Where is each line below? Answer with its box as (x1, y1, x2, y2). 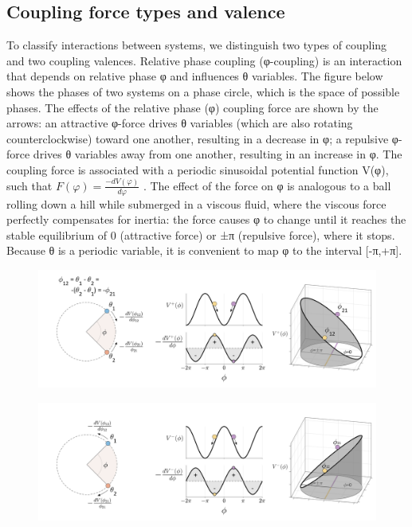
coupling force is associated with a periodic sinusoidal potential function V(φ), (6, 161, 389, 178)
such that (6, 177, 53, 193)
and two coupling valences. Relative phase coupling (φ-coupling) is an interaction (6, 52, 402, 68)
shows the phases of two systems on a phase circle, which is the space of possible (6, 83, 400, 100)
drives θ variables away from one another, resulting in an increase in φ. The (33, 146, 402, 162)
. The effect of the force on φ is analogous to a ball (143, 177, 391, 193)
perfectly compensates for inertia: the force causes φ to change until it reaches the (6, 211, 406, 228)
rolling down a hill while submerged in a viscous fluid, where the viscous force (6, 195, 386, 212)
